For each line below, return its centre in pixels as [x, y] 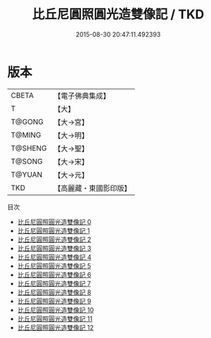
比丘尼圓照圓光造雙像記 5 [54, 265]
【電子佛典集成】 [82, 96]
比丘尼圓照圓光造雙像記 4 [54, 257]
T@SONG [27, 161]
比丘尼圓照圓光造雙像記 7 [54, 283]
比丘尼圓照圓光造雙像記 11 [55, 318]
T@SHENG [29, 148]
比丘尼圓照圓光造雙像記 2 [54, 239]
